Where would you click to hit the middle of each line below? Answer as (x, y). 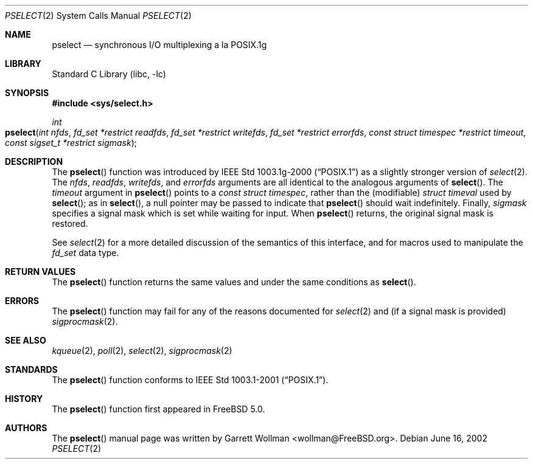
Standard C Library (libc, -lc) (109, 74)
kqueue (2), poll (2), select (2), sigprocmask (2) (142, 351)
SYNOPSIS (27, 93)
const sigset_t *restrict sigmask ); (71, 143)
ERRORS (22, 301)
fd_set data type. (85, 253)
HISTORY (24, 399)
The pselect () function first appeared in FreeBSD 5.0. (159, 409)
